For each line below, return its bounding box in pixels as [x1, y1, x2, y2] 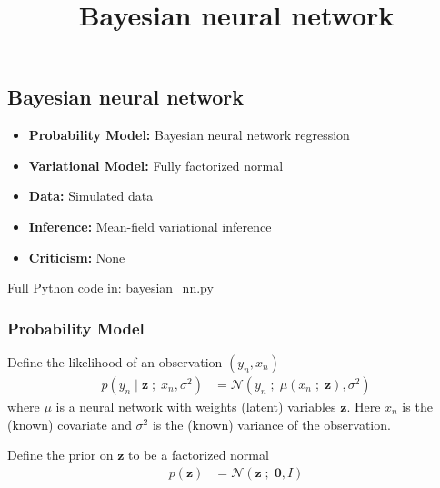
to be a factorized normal [128, 445, 269, 464]
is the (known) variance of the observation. [152, 414, 391, 433]
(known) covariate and [7, 414, 132, 433]
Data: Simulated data [28, 186, 154, 205]
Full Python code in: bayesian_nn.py [7, 278, 214, 297]
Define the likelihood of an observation [7, 352, 223, 371]
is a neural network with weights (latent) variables [55, 397, 336, 415]
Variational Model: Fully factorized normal [28, 155, 284, 174]
